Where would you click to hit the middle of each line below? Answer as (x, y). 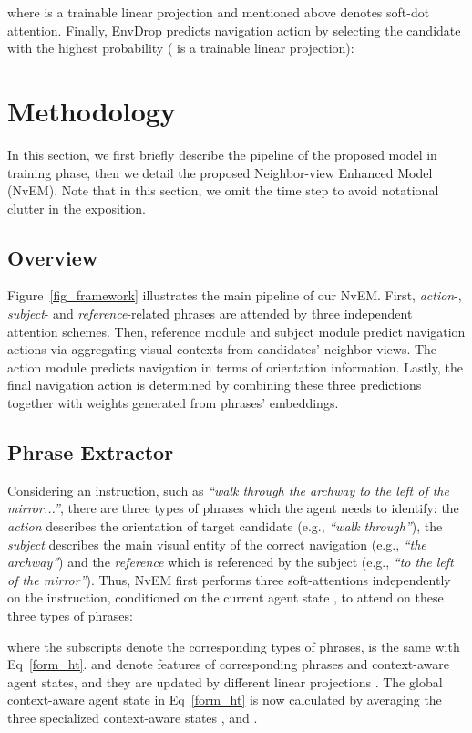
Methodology (92, 110)
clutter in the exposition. (77, 208)
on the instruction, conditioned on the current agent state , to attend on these (226, 597)
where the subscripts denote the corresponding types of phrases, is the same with (234, 646)
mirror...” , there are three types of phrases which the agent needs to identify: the (233, 508)
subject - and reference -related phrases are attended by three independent (210, 314)
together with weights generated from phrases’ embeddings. (173, 403)
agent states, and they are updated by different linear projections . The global (225, 681)
